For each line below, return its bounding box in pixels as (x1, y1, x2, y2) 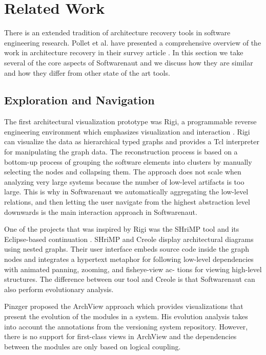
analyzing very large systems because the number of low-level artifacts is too (4, 176, 244, 187)
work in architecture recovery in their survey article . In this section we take (4, 47, 243, 58)
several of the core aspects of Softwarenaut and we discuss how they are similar (4, 57, 253, 68)
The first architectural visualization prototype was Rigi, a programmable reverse (4, 116, 257, 127)
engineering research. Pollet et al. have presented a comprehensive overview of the (4, 37, 261, 48)
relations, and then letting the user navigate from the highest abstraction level (4, 196, 250, 207)
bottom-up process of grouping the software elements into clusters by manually (4, 156, 252, 167)
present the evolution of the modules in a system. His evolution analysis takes (4, 310, 248, 321)
